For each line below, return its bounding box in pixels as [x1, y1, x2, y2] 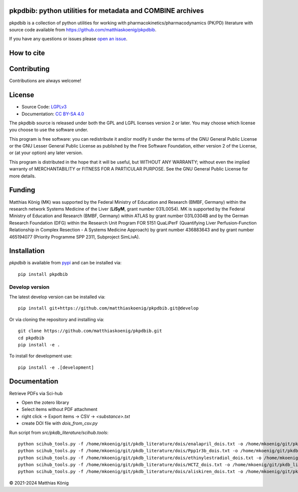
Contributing [9, 65, 50, 73]
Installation [9, 246, 45, 255]
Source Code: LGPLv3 [21, 104, 67, 110]
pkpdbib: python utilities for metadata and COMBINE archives [9, 6, 204, 15]
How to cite [9, 49, 45, 57]
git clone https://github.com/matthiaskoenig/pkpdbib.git [18, 328, 162, 334]
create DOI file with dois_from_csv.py [21, 420, 98, 426]
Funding [9, 186, 36, 194]
